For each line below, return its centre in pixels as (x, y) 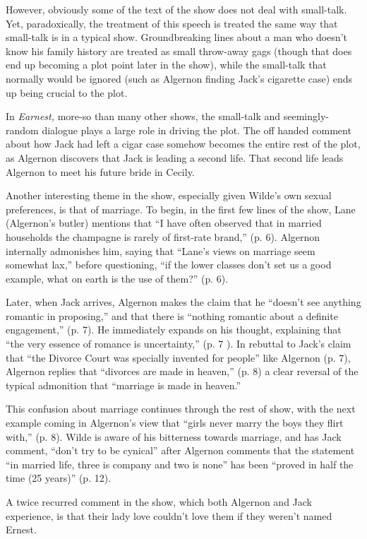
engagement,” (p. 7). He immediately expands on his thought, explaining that (174, 330)
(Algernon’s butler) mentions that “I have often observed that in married (164, 223)
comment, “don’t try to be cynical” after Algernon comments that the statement (180, 450)
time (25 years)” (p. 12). (59, 478)
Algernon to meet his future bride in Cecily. (100, 171)
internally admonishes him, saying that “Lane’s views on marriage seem (161, 250)
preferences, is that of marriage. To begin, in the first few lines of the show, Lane (181, 209)
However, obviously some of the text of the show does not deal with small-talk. (176, 9)
